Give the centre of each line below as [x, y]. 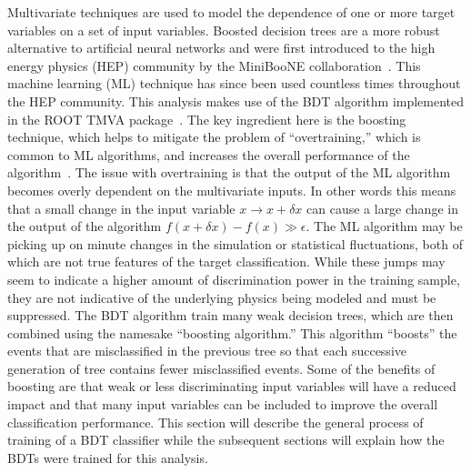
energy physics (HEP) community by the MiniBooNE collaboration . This [214, 65]
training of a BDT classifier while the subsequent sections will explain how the [226, 440]
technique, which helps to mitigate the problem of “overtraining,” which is [214, 137]
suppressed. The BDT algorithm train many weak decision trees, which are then [230, 315]
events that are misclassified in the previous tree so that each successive [207, 351]
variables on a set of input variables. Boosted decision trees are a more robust [224, 30]
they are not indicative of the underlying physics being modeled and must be [222, 297]
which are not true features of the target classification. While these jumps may [226, 262]
